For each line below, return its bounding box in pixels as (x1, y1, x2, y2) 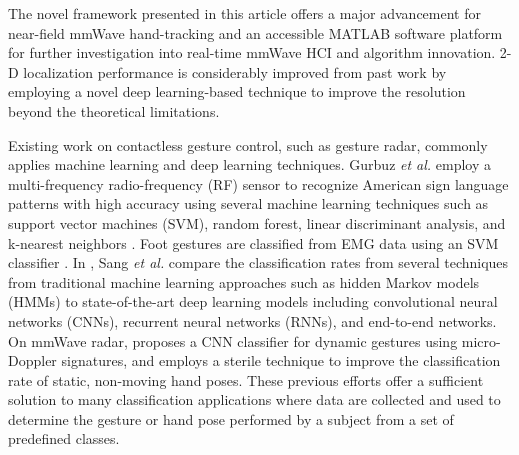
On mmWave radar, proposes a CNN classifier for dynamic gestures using (8, 330, 458, 351)
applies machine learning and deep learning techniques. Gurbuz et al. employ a (8, 154, 492, 175)
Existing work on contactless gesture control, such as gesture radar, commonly (8, 134, 488, 155)
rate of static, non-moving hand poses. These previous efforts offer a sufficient (8, 369, 484, 390)
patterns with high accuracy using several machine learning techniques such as (8, 193, 489, 214)
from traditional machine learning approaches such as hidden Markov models (8, 271, 480, 292)
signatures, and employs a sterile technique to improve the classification (61, 350, 501, 371)
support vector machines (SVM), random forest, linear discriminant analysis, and (8, 212, 506, 233)
